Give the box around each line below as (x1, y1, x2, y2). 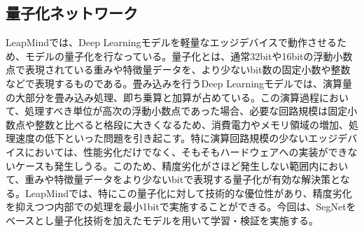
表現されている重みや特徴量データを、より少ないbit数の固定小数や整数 (24, 62, 351, 77)
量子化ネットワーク (6, 2, 138, 24)
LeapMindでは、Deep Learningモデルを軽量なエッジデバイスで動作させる (6, 35, 337, 50)
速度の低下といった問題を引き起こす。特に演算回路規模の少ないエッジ (15, 131, 338, 145)
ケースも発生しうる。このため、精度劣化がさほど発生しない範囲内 (15, 158, 319, 173)
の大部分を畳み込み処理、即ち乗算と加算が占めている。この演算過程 (6, 89, 319, 104)
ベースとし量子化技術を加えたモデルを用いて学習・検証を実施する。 (6, 212, 318, 227)
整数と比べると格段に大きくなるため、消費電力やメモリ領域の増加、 (34, 117, 349, 131)
